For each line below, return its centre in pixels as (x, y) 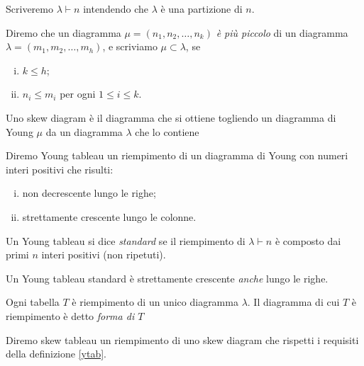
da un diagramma (84, 131)
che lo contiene (167, 131)
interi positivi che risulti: (60, 169)
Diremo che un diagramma (64, 32)
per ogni (78, 94)
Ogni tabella (33, 302)
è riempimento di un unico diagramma (155, 302)
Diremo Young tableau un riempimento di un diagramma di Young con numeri (177, 155)
